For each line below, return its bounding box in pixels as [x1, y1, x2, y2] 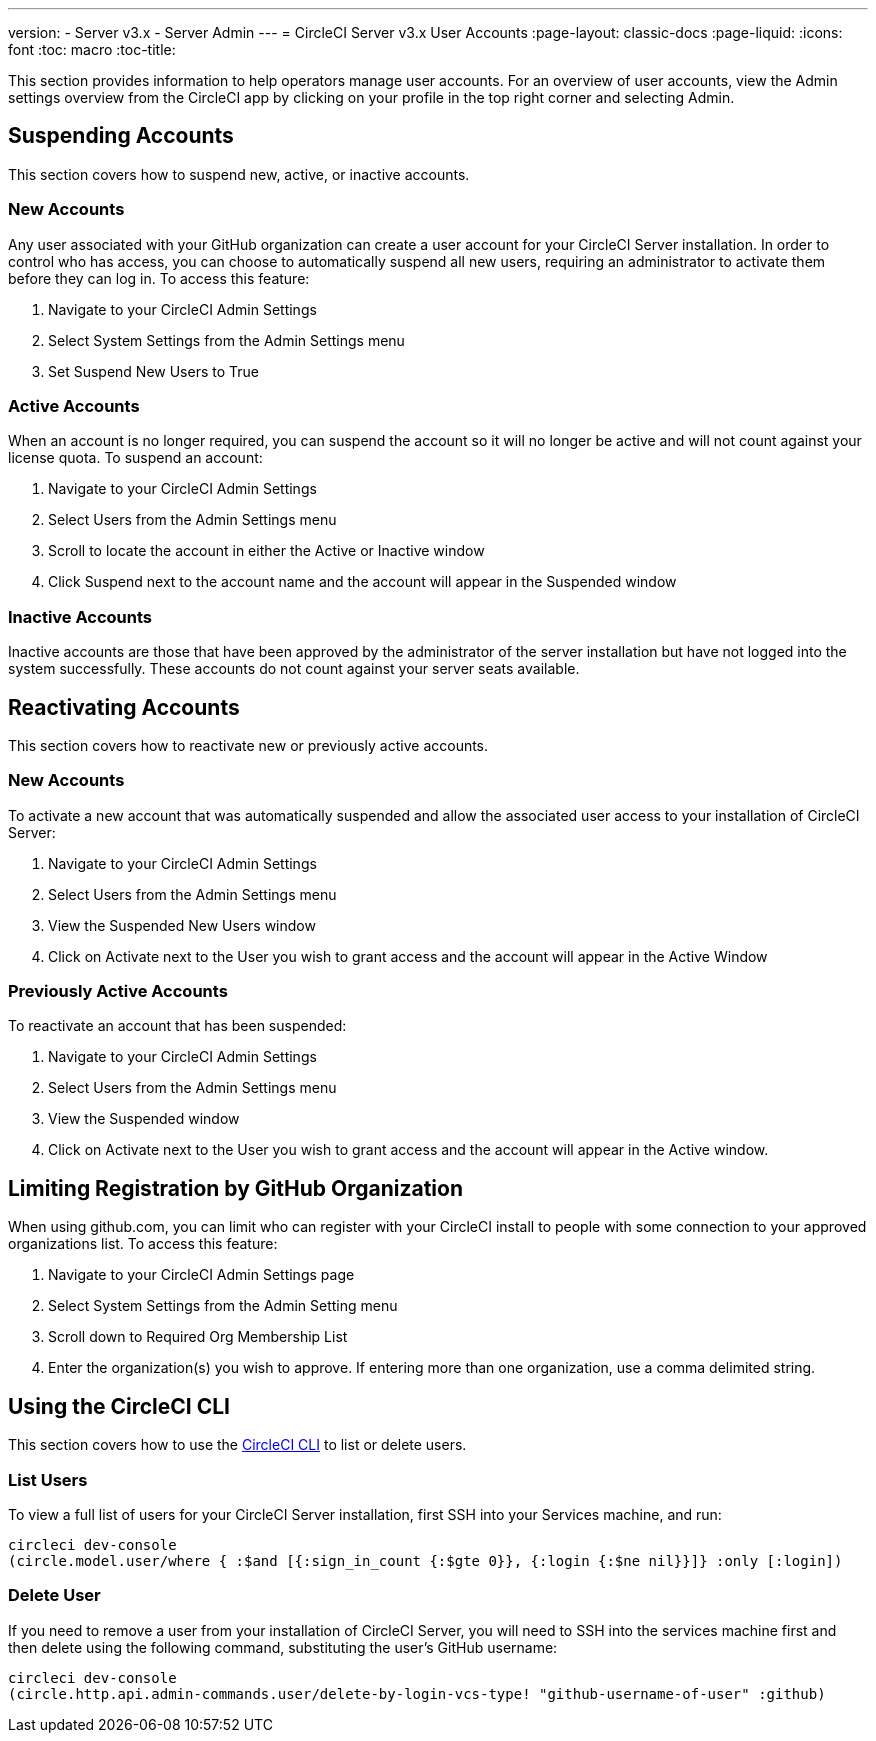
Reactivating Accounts [8, 694, 240, 720]
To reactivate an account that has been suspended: [8, 1017, 347, 1035]
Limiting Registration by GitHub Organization [8, 1175, 463, 1201]
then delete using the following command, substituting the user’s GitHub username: [8, 1638, 558, 1656]
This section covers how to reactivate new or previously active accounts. [8, 736, 489, 754]
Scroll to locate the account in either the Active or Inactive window [48, 542, 485, 560]
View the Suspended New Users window [48, 916, 316, 934]
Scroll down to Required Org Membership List [48, 1328, 348, 1346]
